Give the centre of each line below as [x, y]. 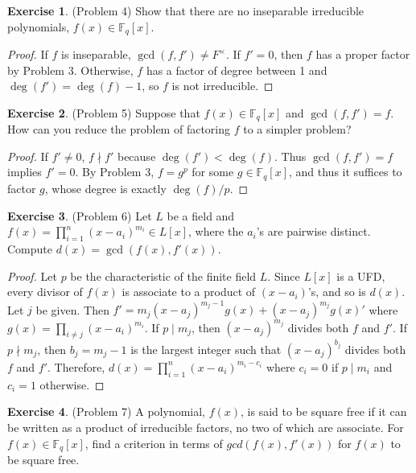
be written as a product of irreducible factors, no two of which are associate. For [206, 427]
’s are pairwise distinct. [313, 231]
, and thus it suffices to [346, 172]
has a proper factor [363, 54]
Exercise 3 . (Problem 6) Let [80, 215]
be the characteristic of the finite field [163, 276]
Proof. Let [32, 276]
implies [25, 172]
